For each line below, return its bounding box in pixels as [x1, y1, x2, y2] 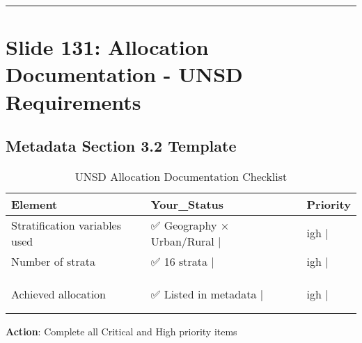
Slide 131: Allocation [6, 33, 209, 61]
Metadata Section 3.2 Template [6, 135, 237, 157]
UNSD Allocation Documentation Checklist [74, 168, 288, 184]
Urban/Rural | [150, 232, 221, 249]
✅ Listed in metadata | [150, 285, 264, 302]
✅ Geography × [150, 216, 230, 233]
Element [11, 196, 58, 212]
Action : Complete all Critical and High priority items [6, 324, 237, 338]
